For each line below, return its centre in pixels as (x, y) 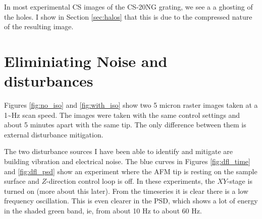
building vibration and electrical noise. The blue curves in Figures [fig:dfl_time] (127, 161)
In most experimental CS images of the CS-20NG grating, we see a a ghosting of (128, 7)
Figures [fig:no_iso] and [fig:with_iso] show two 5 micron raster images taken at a (131, 105)
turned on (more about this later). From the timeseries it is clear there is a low (126, 191)
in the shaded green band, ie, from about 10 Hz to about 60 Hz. (103, 211)
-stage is (240, 181)
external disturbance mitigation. (54, 134)
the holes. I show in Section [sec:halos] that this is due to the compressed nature (128, 16)
